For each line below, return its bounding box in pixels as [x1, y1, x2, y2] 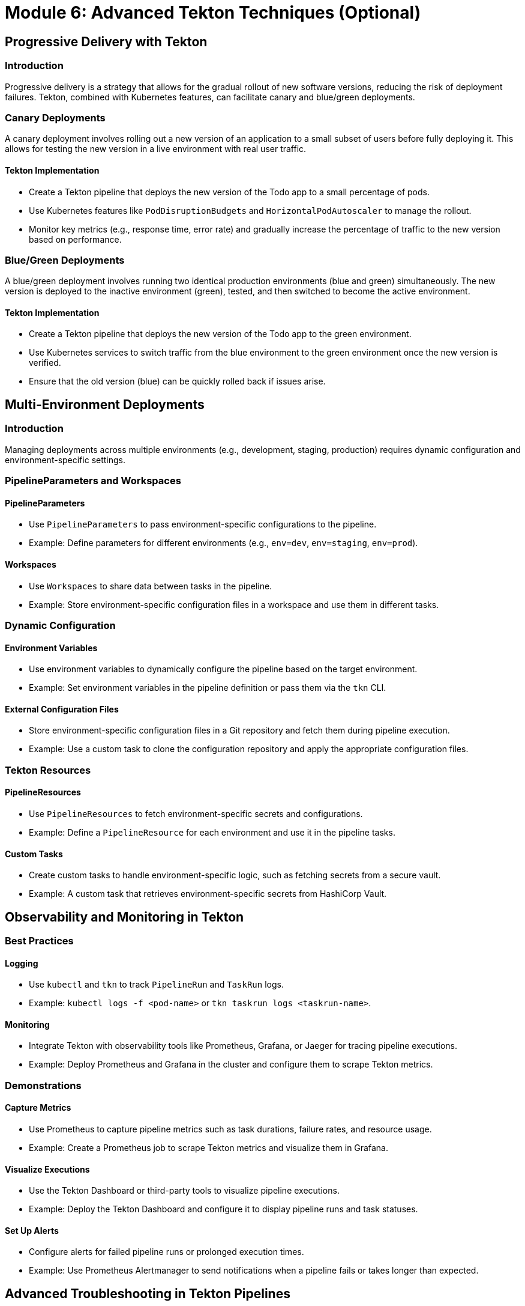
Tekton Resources [5, 764, 91, 776]
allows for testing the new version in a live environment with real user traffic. [5, 144, 307, 154]
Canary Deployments [5, 111, 106, 124]
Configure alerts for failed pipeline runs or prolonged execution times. [29, 1247, 304, 1257]
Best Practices [5, 934, 74, 947]
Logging [5, 958, 38, 968]
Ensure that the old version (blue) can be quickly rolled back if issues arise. [29, 376, 326, 387]
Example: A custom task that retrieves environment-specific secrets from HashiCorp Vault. [29, 888, 387, 899]
